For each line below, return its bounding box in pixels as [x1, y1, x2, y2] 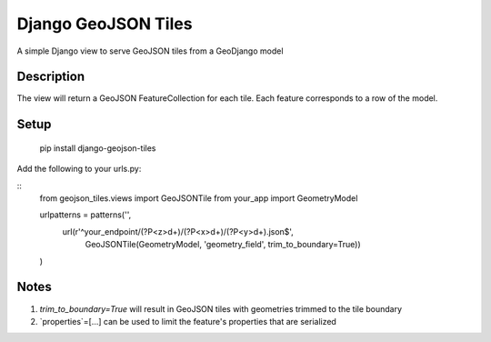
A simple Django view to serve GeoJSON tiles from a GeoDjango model [16, 45, 284, 56]
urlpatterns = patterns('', [39, 209, 132, 220]
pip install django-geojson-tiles [39, 142, 156, 154]
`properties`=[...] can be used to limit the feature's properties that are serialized [39, 316, 336, 327]
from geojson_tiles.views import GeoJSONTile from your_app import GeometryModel [39, 193, 358, 204]
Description [16, 69, 85, 85]
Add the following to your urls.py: [16, 164, 142, 175]
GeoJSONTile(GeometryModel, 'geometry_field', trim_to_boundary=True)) [85, 239, 361, 250]
